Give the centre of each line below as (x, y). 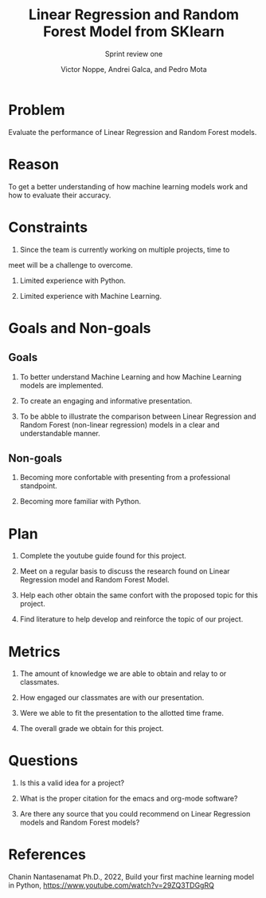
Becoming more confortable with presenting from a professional (125, 478)
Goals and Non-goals (80, 328)
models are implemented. (61, 385)
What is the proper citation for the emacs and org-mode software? (129, 799)
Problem (37, 110)
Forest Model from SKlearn (134, 32)
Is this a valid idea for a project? (72, 783)
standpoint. (38, 486)
